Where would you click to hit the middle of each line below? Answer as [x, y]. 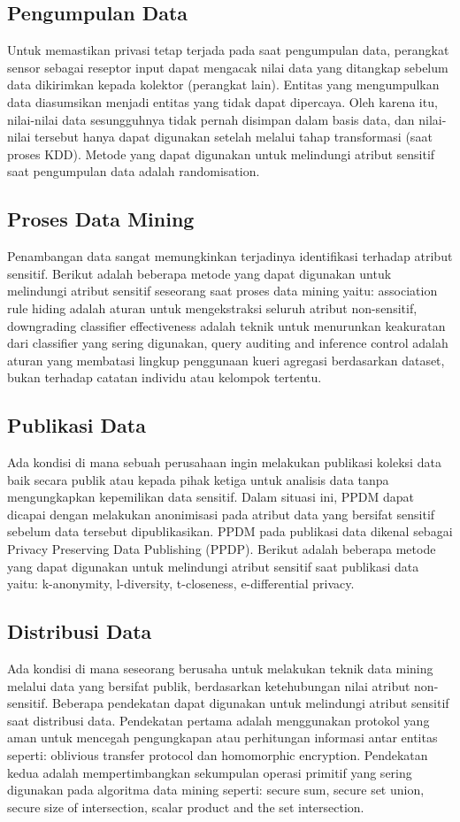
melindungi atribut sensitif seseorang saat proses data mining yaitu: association [222, 291]
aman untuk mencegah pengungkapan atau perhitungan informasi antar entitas [222, 737]
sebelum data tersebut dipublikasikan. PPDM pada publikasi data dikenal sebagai [230, 531]
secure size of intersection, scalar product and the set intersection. [186, 807]
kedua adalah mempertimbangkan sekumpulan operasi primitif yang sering [210, 772]
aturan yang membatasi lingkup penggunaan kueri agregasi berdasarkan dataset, [226, 360]
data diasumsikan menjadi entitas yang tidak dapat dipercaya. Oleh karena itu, [222, 101]
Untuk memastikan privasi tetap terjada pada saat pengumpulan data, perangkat [228, 50]
